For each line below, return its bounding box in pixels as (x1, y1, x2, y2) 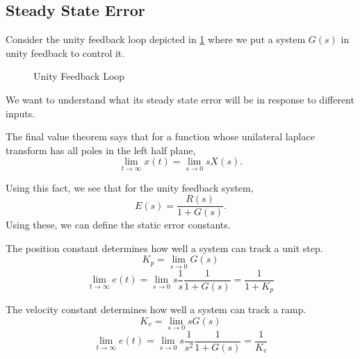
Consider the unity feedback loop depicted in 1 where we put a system (6, 32, 306, 47)
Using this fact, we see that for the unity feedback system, (6, 180, 254, 194)
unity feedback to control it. (6, 45, 125, 60)
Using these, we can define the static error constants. (6, 217, 231, 232)
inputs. (6, 106, 35, 120)
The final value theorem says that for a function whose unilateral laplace (6, 129, 315, 144)
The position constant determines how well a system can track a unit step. (6, 240, 323, 255)
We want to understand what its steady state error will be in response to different (6, 92, 354, 106)
